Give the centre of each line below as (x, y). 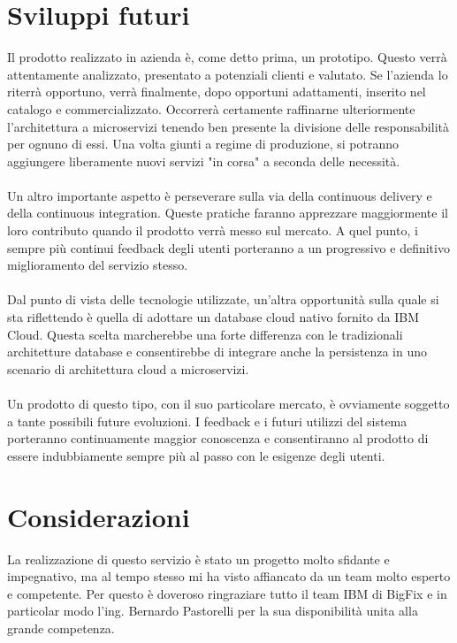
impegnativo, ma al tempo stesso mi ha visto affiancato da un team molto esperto (229, 576)
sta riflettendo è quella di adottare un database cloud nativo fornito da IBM (213, 317)
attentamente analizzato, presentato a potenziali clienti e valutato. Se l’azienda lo (228, 74)
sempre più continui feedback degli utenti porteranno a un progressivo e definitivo (228, 247)
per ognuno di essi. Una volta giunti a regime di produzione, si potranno (203, 144)
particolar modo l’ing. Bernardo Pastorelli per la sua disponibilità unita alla (213, 611)
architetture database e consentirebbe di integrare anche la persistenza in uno (217, 352)
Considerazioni (99, 516)
